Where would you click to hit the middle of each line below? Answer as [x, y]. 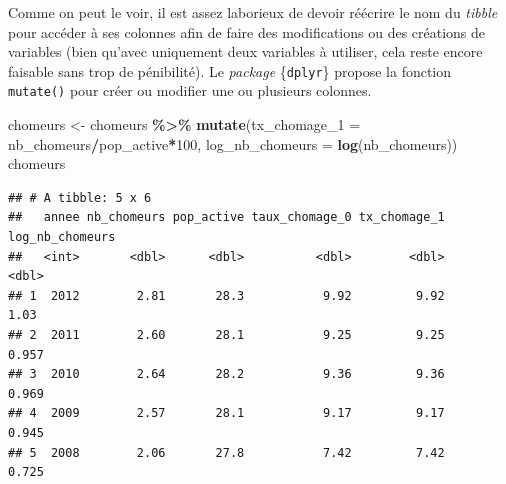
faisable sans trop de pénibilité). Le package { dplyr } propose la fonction [230, 70]
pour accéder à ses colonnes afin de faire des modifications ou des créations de [247, 31]
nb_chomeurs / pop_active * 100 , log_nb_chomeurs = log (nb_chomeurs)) [233, 143]
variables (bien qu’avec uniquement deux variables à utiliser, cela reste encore [245, 51]
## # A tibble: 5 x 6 [80, 197]
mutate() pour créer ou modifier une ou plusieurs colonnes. [190, 90]
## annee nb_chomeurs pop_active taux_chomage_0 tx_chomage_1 [226, 217]
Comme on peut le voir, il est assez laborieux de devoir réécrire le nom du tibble [253, 12]
